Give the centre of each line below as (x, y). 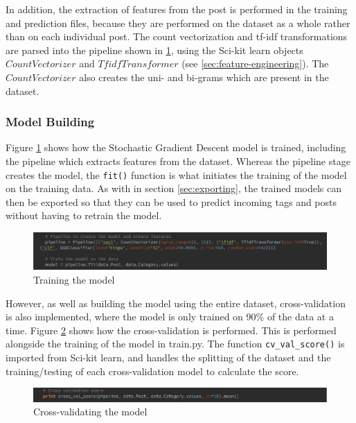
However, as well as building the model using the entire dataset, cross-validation (176, 303)
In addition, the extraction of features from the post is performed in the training (177, 9)
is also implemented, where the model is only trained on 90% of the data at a (170, 317)
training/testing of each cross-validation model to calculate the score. (152, 371)
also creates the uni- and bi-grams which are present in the (204, 77)
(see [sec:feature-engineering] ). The (255, 63)
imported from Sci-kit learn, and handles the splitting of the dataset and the (168, 357)
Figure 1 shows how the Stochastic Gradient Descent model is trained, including (176, 147)
